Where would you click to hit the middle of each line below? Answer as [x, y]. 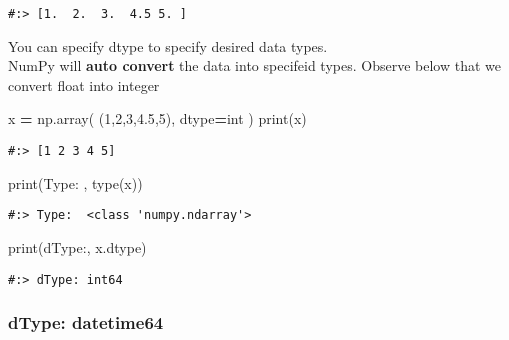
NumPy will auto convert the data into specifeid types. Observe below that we [254, 65]
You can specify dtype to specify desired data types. [168, 45]
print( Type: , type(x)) [75, 182]
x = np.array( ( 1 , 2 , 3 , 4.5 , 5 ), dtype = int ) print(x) [157, 118]
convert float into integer [84, 84]
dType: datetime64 [86, 322]
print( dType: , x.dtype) [77, 246]
